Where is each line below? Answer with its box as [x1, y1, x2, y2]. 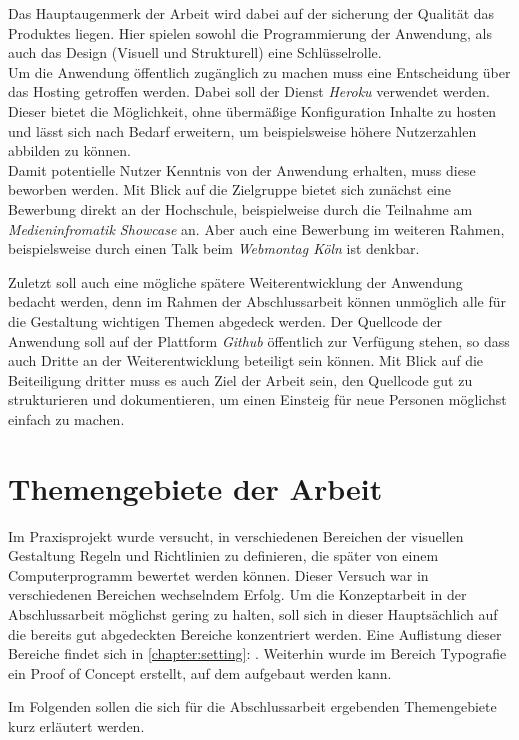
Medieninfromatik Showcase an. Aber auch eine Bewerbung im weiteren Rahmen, [8, 218, 505, 239]
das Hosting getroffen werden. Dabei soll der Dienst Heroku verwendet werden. [8, 81, 490, 102]
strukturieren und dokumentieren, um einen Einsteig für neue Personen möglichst [8, 389, 507, 410]
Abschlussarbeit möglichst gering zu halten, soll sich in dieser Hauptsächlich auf [8, 603, 498, 624]
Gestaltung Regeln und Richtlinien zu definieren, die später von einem [8, 545, 439, 566]
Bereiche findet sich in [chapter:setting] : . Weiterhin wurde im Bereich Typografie [8, 643, 507, 664]
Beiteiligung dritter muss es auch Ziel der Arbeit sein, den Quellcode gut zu [8, 369, 473, 390]
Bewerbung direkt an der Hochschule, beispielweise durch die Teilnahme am [8, 198, 473, 219]
